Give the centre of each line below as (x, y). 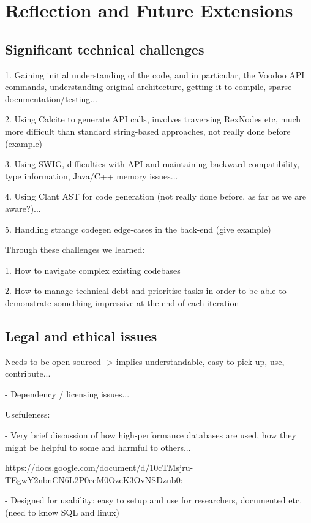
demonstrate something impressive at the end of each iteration (122, 302)
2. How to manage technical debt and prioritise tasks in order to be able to (146, 291)
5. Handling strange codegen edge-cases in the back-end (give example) (138, 229)
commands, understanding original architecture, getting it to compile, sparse (148, 87)
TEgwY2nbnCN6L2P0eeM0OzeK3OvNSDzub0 (93, 479)
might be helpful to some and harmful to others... (98, 447)
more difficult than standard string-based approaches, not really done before (148, 131)
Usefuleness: (28, 414)
